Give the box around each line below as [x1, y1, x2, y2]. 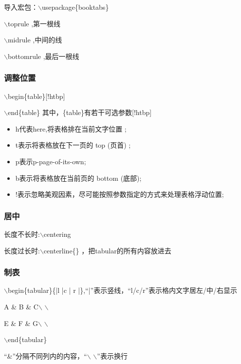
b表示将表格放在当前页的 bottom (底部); [15, 172, 142, 183]
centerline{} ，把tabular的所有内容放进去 [43, 245, 171, 255]
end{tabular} [7, 334, 47, 345]
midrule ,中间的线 [7, 35, 62, 45]
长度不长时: [4, 229, 40, 239]
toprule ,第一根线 [7, 18, 61, 28]
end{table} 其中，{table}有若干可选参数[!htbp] [7, 107, 152, 117]
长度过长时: [4, 245, 40, 255]
